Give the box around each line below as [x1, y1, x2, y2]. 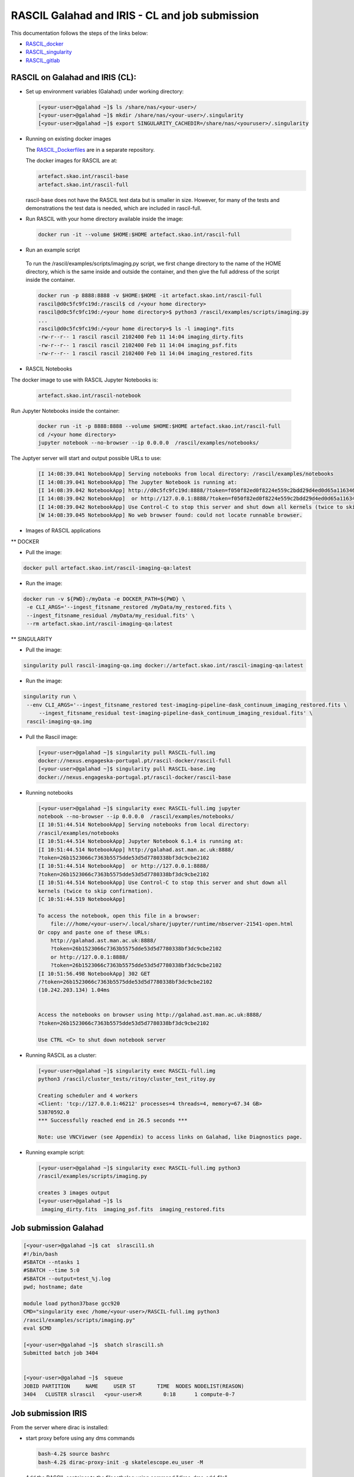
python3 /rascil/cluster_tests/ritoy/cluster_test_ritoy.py [38, 1075, 216, 1082]
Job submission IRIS [11, 1408, 87, 1418]
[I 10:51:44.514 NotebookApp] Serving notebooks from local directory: [38, 821, 250, 828]
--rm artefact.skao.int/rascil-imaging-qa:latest [27, 620, 173, 627]
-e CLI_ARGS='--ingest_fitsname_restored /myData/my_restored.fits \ [27, 604, 232, 611]
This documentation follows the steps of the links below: [11, 30, 149, 37]
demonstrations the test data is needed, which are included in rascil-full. [25, 204, 202, 212]
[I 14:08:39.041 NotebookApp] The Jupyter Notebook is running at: [38, 479, 238, 486]
